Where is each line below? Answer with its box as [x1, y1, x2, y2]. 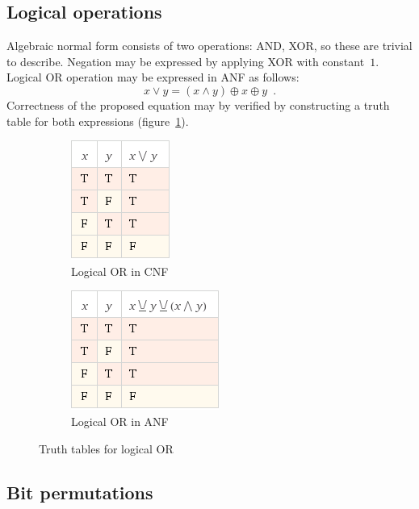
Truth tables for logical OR [39, 440, 174, 457]
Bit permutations [6, 479, 153, 504]
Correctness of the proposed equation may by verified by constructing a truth [6, 96, 390, 113]
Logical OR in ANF [71, 412, 169, 429]
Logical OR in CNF [71, 262, 169, 279]
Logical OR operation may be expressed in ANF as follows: [6, 69, 300, 86]
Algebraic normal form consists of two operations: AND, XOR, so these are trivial [6, 37, 413, 54]
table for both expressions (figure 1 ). [6, 112, 189, 129]
